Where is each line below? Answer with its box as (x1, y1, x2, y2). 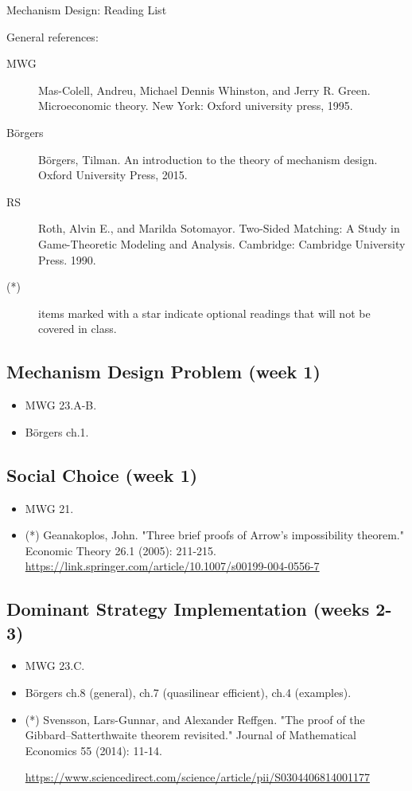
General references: (6, 28, 99, 45)
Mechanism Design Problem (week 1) (6, 359, 321, 384)
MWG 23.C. (25, 657, 85, 674)
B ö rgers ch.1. (25, 423, 89, 440)
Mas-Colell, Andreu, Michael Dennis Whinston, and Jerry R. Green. (38, 81, 371, 98)
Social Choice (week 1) (6, 462, 198, 487)
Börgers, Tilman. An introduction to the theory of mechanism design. (38, 151, 378, 167)
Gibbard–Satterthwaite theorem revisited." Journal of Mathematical (25, 726, 356, 743)
